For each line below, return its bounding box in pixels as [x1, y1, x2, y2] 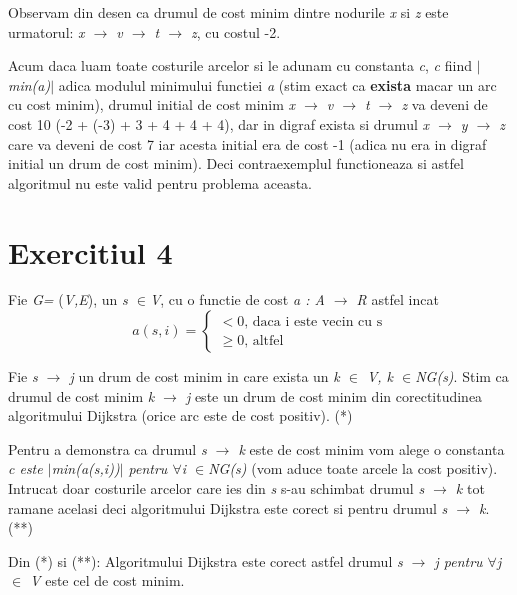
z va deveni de [401, 94, 488, 115]
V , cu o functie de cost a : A [149, 289, 325, 310]
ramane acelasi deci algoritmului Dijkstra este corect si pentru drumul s [8, 497, 448, 518]
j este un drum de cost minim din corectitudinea [185, 385, 483, 406]
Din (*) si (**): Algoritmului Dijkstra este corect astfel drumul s [8, 550, 403, 571]
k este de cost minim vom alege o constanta [238, 438, 505, 459]
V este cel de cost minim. [30, 570, 185, 591]
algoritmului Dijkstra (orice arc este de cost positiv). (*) [8, 405, 353, 426]
